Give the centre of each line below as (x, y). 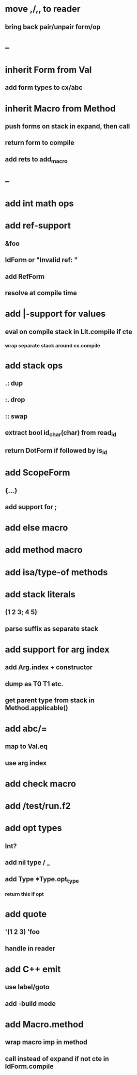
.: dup (14, 383)
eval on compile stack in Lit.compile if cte (68, 331)
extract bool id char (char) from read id (61, 433)
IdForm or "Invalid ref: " (41, 260)
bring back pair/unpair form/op (53, 27)
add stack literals (40, 594)
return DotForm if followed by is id (56, 451)
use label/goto (27, 987)
